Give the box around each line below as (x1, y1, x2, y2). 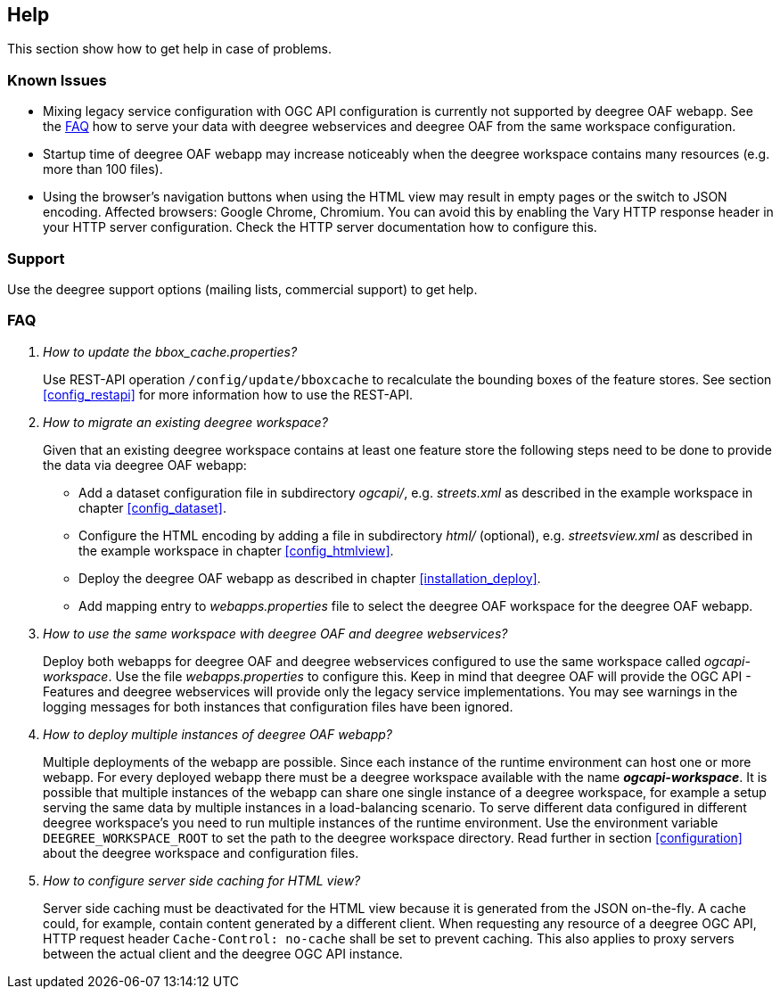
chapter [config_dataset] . (78, 499, 226, 515)
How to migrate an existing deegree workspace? (43, 414, 328, 430)
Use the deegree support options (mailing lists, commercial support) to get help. (7, 281, 478, 297)
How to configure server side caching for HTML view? (43, 872, 361, 888)
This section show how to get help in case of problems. (7, 41, 332, 57)
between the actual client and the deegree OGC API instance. (43, 945, 403, 961)
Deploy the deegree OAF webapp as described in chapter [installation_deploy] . (78, 570, 541, 586)
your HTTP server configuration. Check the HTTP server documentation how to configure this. (43, 219, 597, 235)
